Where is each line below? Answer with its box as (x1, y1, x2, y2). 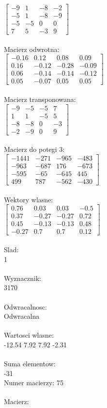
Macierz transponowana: (4, 94, 76, 104)
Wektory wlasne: (4, 194, 53, 204)
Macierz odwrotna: (4, 44, 60, 54)
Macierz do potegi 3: (4, 144, 65, 154)
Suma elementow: (4, 359, 56, 369)
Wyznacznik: (4, 273, 42, 283)
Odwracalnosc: (4, 301, 47, 311)
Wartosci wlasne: (4, 330, 54, 340)
